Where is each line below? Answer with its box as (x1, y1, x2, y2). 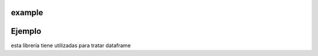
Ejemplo (11, 26, 41, 36)
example (11, 8, 44, 17)
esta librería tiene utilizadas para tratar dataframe (11, 41, 131, 49)
